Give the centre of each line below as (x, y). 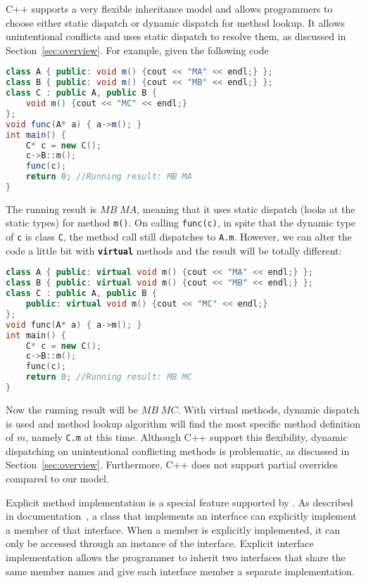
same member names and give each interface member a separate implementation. (180, 571)
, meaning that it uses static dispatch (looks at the (246, 209)
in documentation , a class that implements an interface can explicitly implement (181, 516)
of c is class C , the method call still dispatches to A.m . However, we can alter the (179, 237)
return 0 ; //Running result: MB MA (109, 177)
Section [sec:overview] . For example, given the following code (137, 50)
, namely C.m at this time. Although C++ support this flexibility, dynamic (187, 437)
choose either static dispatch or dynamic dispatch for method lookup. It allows (175, 22)
